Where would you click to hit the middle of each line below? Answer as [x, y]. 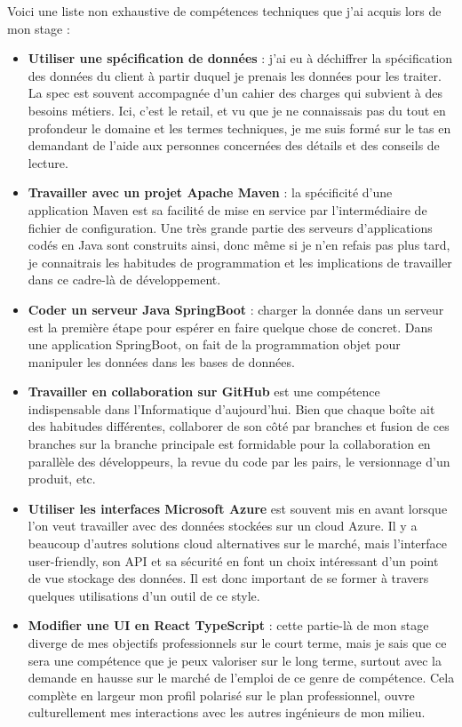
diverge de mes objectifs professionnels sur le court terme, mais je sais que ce [237, 643]
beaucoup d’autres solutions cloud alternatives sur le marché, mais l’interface [238, 543]
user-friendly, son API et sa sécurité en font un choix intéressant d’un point [233, 560]
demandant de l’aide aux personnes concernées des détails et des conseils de [234, 145]
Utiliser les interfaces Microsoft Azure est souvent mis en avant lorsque [238, 508]
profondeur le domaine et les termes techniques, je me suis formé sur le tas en [239, 128]
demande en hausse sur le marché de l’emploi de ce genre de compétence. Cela [241, 678]
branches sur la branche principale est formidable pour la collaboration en [229, 444]
